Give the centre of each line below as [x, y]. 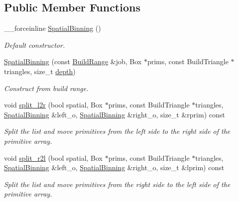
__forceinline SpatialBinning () [53, 28]
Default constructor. [35, 45]
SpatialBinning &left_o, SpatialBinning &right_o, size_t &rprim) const [115, 114]
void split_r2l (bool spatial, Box [53, 157]
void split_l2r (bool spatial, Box [53, 105]
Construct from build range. [46, 88]
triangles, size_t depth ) [40, 71]
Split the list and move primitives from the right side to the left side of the [117, 184]
